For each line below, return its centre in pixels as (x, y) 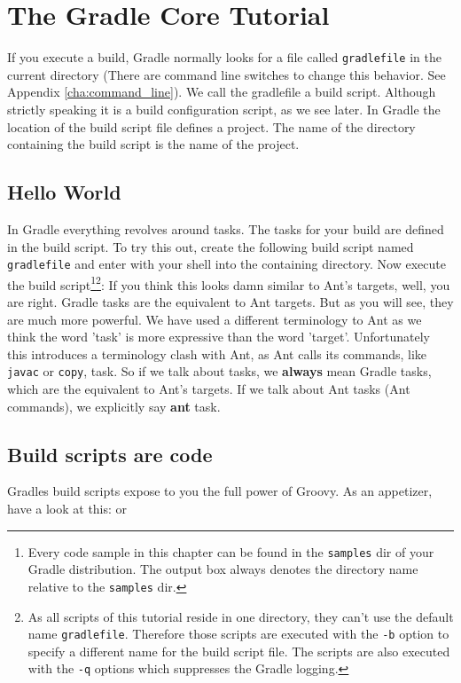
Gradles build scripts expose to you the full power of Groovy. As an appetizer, (220, 491)
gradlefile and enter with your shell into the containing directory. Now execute (227, 264)
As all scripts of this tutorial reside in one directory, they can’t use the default (241, 616)
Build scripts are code (110, 454)
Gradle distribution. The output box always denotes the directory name (223, 569)
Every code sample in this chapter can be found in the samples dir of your (231, 551)
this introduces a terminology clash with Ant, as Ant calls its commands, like (217, 353)
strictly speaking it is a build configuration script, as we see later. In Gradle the (224, 109)
